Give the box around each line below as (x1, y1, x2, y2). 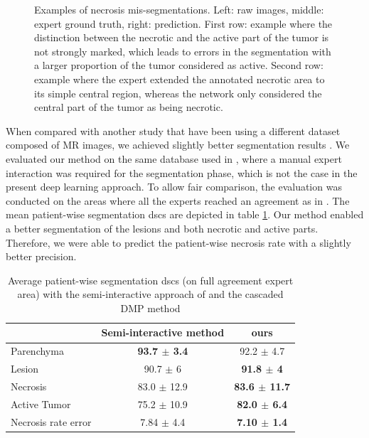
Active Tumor (11, 396, 71, 411)
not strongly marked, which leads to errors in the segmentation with (34, 43, 331, 58)
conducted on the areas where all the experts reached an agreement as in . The (6, 193, 350, 208)
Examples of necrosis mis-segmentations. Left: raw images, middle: (34, 2, 324, 16)
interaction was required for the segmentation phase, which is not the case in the (6, 165, 358, 180)
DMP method (120, 300, 181, 315)
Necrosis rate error (11, 414, 92, 429)
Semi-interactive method (101, 325, 225, 340)
